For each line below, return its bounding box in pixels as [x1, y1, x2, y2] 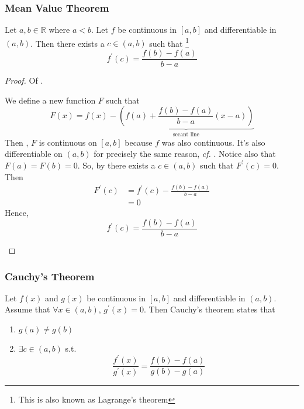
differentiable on [5, 147, 63, 160]
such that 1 [149, 35, 189, 49]
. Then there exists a [30, 37, 105, 49]
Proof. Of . [5, 74, 43, 87]
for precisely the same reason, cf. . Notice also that [94, 147, 276, 160]
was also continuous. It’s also [161, 136, 265, 148]
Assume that [5, 303, 50, 315]
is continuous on [39, 136, 97, 148]
